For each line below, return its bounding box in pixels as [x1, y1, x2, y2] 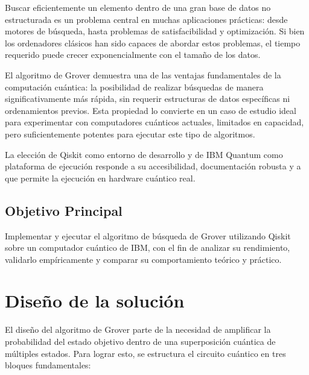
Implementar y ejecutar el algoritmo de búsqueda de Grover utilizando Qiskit [5, 229, 291, 242]
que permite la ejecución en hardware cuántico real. [5, 171, 196, 184]
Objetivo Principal [5, 201, 123, 219]
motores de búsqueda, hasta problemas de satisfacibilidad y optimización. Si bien [5, 25, 305, 37]
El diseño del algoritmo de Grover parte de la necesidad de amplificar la [5, 323, 271, 336]
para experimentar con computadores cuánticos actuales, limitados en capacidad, [5, 116, 304, 128]
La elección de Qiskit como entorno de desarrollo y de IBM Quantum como [5, 148, 283, 160]
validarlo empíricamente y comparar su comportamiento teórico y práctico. [5, 253, 282, 265]
